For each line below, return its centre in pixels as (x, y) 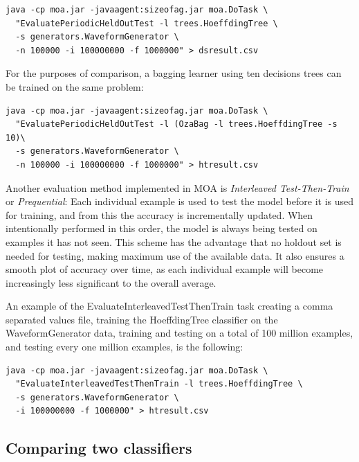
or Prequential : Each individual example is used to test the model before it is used (180, 201)
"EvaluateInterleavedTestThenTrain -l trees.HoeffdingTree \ (159, 384)
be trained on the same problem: (75, 86)
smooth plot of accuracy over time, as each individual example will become (165, 269)
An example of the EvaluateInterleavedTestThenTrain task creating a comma (169, 306)
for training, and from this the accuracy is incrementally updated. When (159, 214)
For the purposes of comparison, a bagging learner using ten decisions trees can (174, 73)
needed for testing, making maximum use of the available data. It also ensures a (175, 255)
